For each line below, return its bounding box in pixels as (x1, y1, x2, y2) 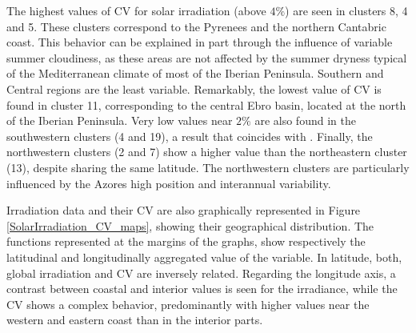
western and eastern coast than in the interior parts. (6, 311, 263, 328)
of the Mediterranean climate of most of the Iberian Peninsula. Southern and (6, 65, 384, 82)
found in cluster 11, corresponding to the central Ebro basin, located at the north (6, 96, 406, 113)
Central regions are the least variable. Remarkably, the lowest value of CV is (6, 80, 382, 97)
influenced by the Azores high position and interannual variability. (6, 175, 331, 191)
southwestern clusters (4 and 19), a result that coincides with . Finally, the (6, 127, 373, 144)
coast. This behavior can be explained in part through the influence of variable (6, 34, 393, 50)
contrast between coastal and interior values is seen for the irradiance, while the (6, 280, 398, 297)
